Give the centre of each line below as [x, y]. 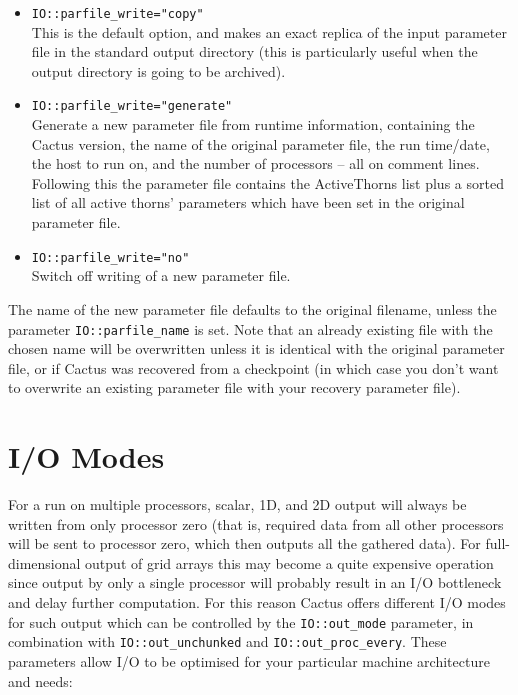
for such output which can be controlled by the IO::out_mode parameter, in [241, 621]
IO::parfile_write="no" [110, 257]
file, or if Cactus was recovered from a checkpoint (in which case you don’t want [253, 367]
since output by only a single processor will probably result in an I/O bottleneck [255, 582]
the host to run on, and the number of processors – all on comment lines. [255, 163]
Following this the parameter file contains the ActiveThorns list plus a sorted [267, 182]
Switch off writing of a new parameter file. [161, 275]
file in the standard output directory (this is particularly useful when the [254, 51]
